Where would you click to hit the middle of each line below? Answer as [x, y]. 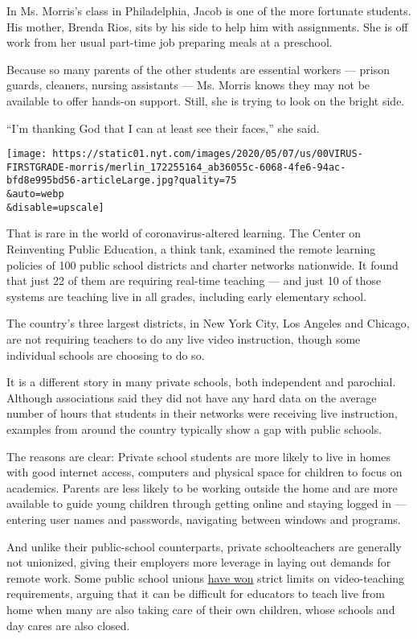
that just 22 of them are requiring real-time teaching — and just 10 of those [194, 280]
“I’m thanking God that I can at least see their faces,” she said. [163, 128]
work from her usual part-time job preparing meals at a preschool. [170, 42]
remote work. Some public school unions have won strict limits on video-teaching [206, 577]
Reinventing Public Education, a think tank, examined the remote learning [191, 249]
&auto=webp [35, 194]
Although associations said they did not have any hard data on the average [192, 397]
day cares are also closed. [68, 625]
